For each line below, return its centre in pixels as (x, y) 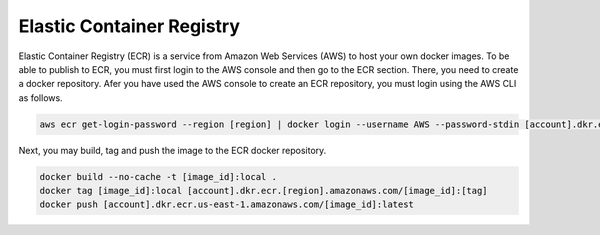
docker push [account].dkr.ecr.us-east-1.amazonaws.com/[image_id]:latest (227, 204)
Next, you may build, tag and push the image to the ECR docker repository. (172, 150)
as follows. (41, 97)
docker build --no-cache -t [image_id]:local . (158, 176)
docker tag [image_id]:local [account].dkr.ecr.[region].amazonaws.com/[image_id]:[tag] (264, 191)
